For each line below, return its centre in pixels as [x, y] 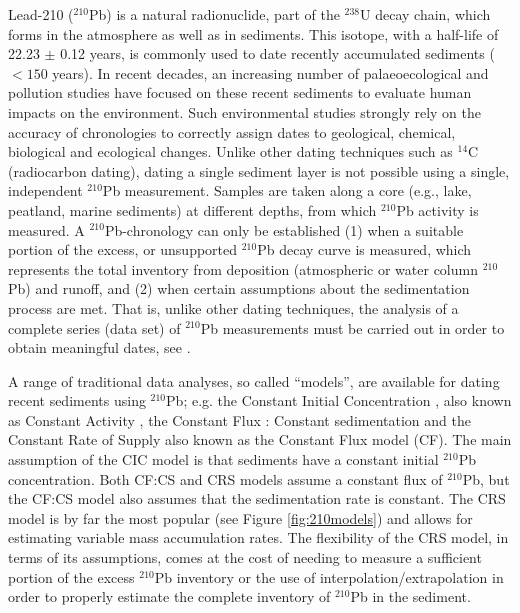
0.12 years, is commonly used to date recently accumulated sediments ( [277, 53]
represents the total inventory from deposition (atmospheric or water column [243, 268]
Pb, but [486, 478]
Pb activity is [437, 209]
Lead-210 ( [41, 14]
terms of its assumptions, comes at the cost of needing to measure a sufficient [245, 557]
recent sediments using [77, 400]
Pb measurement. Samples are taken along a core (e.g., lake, [287, 190]
